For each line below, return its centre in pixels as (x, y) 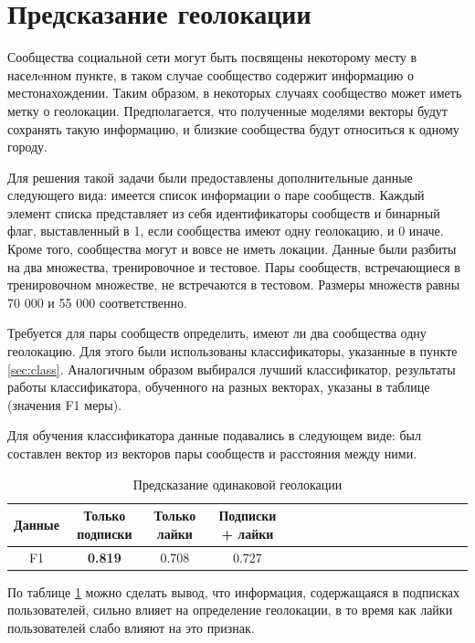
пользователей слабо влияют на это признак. (131, 627)
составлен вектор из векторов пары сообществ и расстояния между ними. (212, 453)
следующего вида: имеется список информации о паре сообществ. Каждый (216, 195)
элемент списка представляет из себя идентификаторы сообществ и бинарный (224, 212)
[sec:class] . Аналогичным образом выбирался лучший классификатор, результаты (232, 369)
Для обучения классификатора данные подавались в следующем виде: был (214, 435)
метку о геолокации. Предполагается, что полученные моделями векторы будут (227, 110)
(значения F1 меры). (65, 404)
